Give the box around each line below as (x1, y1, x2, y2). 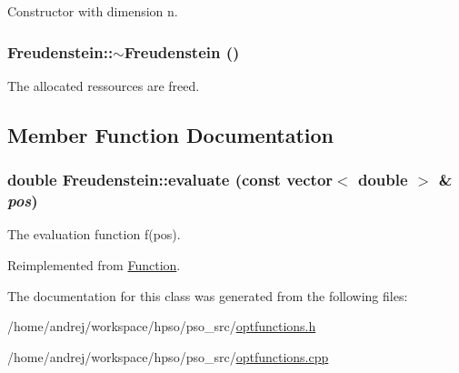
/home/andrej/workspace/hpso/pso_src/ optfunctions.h (7, 317, 316, 336)
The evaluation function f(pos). (7, 225, 181, 244)
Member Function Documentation (7, 120, 334, 148)
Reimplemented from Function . (7, 255, 181, 274)
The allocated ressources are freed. (7, 76, 200, 95)
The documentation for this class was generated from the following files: (7, 286, 408, 305)
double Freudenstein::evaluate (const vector (7, 168, 334, 191)
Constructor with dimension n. (7, 2, 178, 20)
